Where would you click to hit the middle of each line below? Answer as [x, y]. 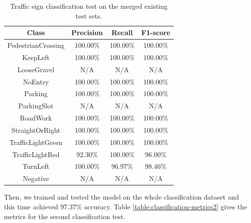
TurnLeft [36, 166]
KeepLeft [36, 57]
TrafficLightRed [36, 154]
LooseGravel [36, 69]
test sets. [89, 15]
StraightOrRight [36, 130]
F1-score [156, 32]
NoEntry [36, 81]
